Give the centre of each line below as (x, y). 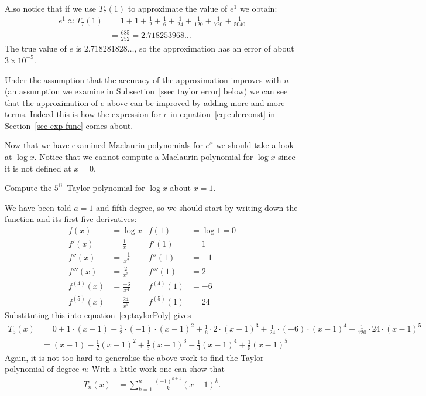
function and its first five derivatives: (71, 219)
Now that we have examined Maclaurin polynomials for (104, 145)
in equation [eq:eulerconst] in (223, 114)
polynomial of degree (42, 369)
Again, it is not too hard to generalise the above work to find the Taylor (134, 357)
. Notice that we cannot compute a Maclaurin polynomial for (144, 157)
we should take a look (255, 145)
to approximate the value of (178, 8)
